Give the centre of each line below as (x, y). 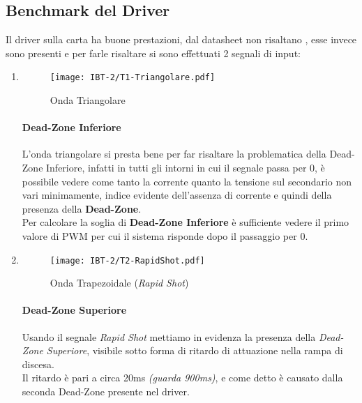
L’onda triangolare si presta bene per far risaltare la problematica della (174, 154)
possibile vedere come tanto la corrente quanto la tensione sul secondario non (187, 181)
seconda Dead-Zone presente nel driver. (106, 391)
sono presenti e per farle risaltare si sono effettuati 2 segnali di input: (153, 53)
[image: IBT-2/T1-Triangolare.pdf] (133, 78)
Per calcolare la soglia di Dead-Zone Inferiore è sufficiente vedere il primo (186, 222)
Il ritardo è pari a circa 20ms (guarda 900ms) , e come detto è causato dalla (182, 378)
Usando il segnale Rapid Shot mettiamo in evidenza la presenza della (169, 336)
